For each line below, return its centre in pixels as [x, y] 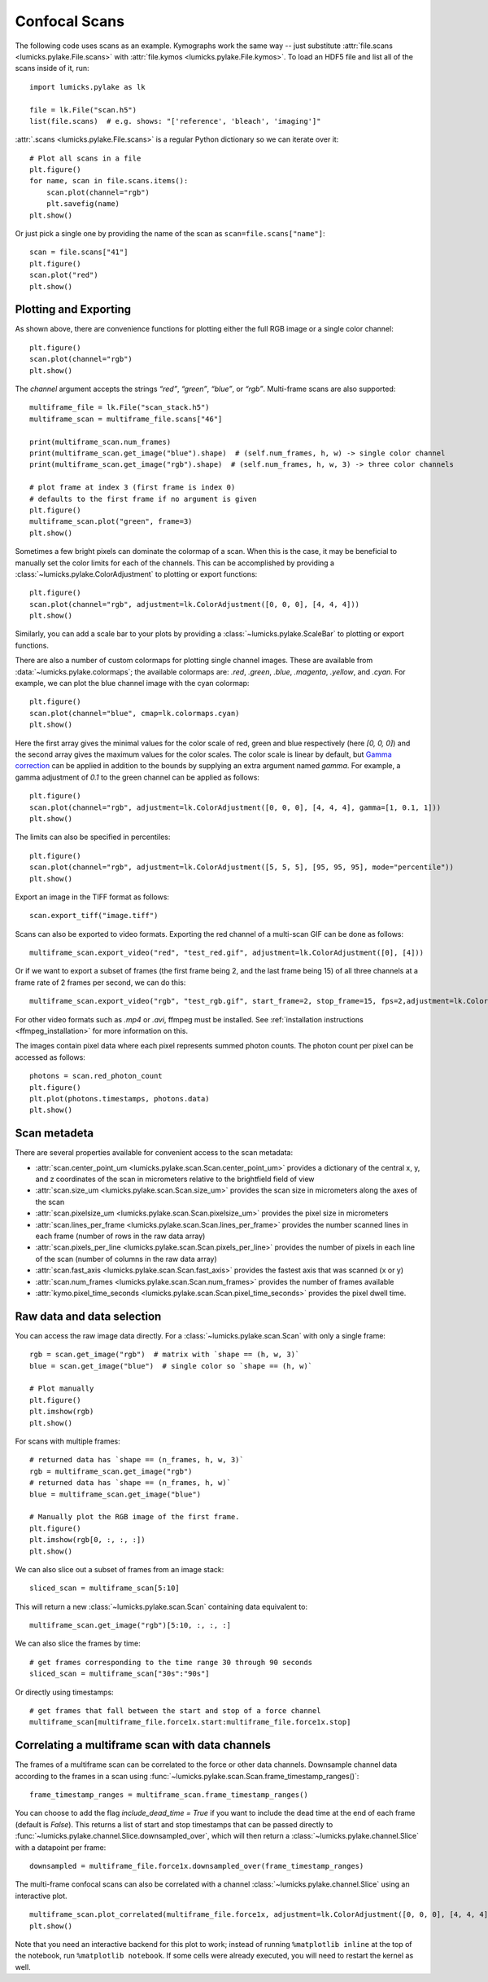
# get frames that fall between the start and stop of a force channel [175, 1711]
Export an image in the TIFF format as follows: [92, 897]
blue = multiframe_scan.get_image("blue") [115, 1494]
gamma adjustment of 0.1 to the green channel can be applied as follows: [137, 777]
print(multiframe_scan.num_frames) [100, 442]
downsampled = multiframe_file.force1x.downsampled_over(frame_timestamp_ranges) [197, 1866]
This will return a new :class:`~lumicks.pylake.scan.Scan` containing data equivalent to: [161, 1606]
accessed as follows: [50, 1057]
